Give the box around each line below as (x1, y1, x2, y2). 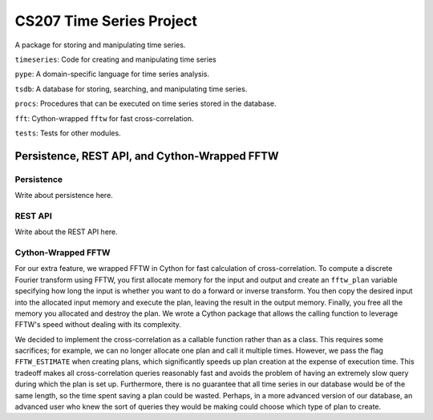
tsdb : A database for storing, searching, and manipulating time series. (14, 84, 248, 94)
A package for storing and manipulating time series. (14, 40, 186, 50)
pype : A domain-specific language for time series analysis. (14, 69, 210, 79)
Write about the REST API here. (14, 227, 118, 236)
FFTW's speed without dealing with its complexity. (14, 320, 182, 329)
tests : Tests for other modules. (14, 128, 121, 138)
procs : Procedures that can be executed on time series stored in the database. (14, 99, 277, 108)
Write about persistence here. (14, 191, 114, 200)
